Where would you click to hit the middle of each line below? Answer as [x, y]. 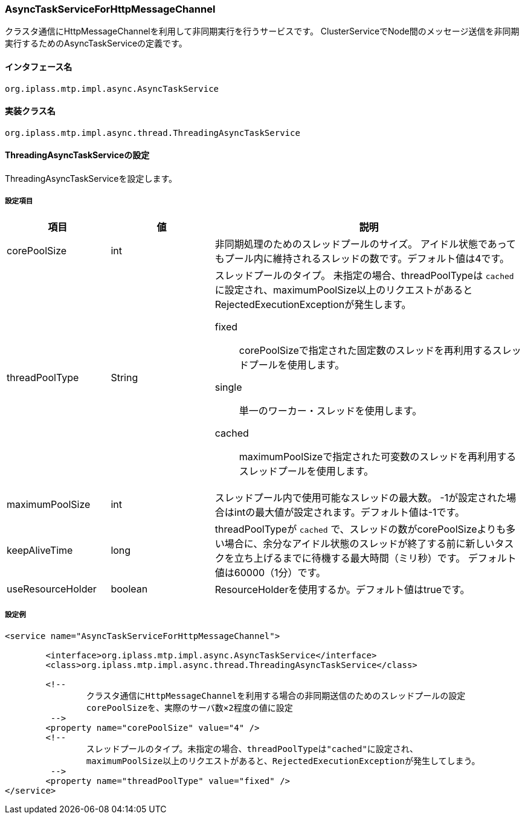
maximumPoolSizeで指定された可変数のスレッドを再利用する [378, 456]
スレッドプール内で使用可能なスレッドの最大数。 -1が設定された [361, 497]
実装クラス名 [30, 111]
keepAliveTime [40, 550]
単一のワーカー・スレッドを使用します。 [330, 410]
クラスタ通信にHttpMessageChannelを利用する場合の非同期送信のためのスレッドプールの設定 [276, 695]
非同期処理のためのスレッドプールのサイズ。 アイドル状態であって [366, 244]
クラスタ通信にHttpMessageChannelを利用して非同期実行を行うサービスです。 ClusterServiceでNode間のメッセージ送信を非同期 [262, 31]
